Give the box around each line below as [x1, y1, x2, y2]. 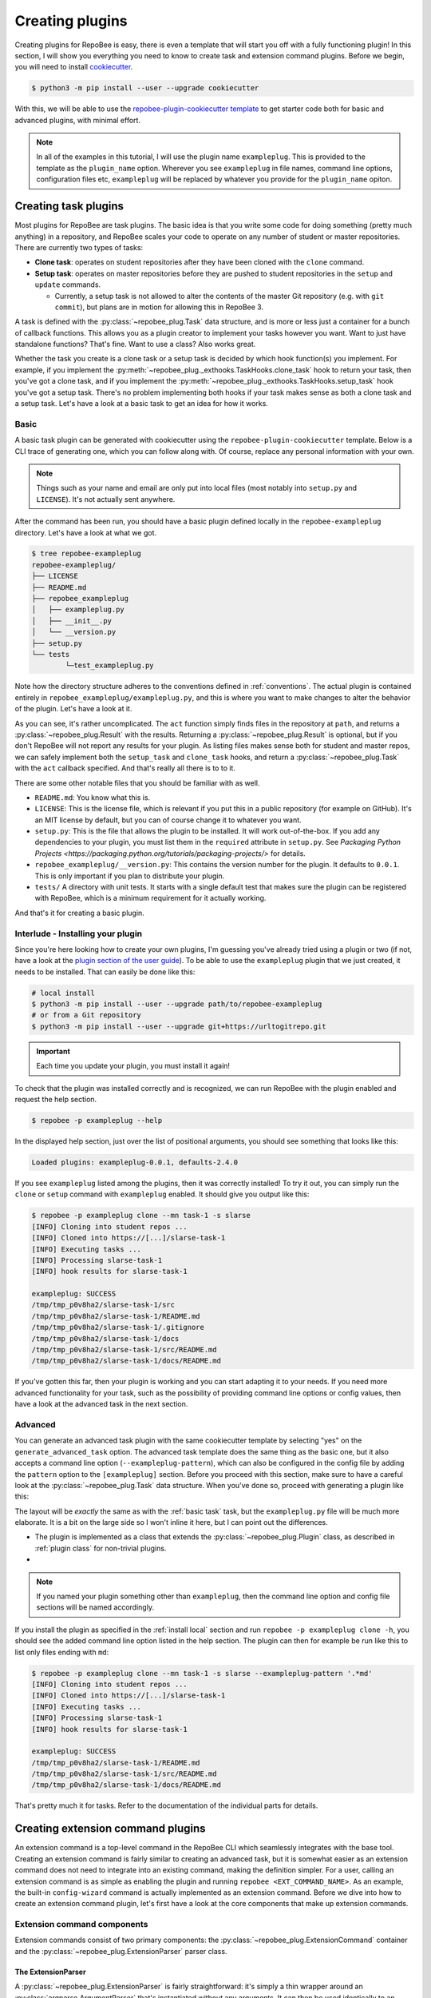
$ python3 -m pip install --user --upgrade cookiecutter [31, 84, 259, 93]
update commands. [34, 280, 101, 289]
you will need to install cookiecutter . [14, 62, 133, 72]
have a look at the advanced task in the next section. [14, 1399, 188, 1409]
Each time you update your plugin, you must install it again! [36, 1061, 231, 1071]
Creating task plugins [14, 200, 124, 213]
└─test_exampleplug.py [65, 661, 155, 671]
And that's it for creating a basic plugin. [14, 908, 145, 917]
